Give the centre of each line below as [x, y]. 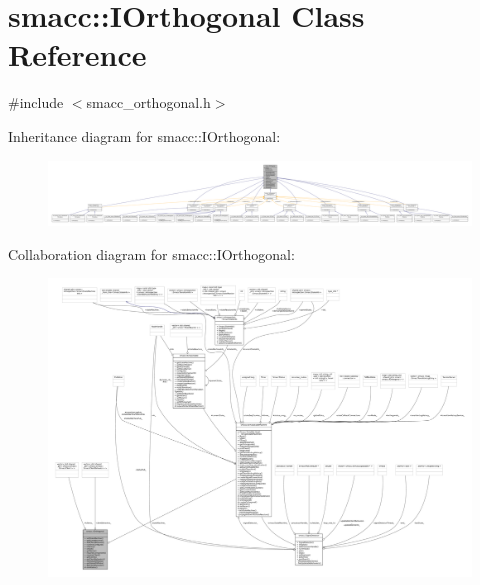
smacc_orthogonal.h [148, 102]
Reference [77, 54]
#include [36, 102]
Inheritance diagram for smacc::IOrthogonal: [144, 135]
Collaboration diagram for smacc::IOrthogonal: [151, 253]
